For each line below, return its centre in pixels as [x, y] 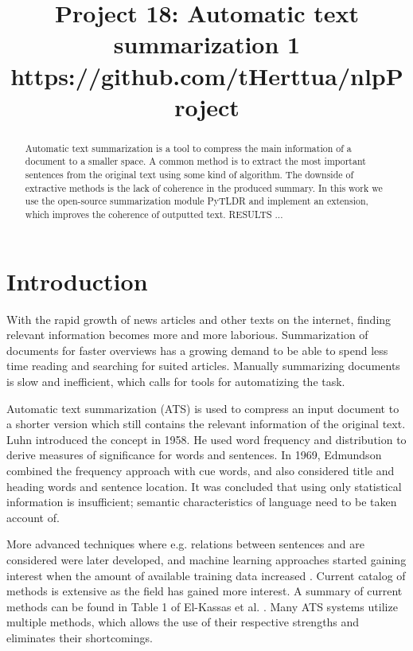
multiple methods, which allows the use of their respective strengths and [183, 622]
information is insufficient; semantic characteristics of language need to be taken [202, 502]
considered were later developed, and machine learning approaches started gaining [206, 559]
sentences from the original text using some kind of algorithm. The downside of [189, 175]
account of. [33, 517]
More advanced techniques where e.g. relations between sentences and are [185, 544]
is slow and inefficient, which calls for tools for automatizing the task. [176, 381]
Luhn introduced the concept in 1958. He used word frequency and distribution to [206, 439]
